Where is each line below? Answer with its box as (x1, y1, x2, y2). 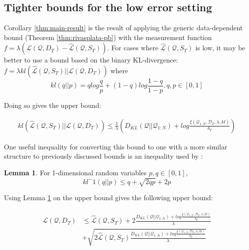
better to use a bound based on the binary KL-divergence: (4, 55, 178, 65)
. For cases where (107, 42, 159, 53)
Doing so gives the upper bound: (4, 100, 102, 110)
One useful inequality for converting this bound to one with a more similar (4, 141, 228, 151)
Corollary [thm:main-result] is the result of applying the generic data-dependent (4, 22, 243, 33)
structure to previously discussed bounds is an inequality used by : (4, 151, 203, 161)
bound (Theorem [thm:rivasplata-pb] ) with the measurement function (4, 32, 212, 42)
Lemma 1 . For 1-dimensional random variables (4, 167, 147, 177)
